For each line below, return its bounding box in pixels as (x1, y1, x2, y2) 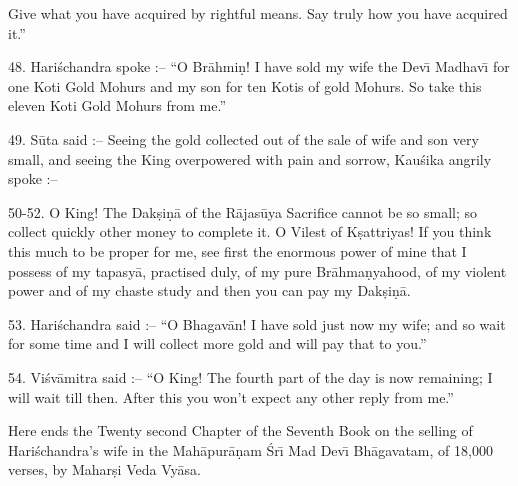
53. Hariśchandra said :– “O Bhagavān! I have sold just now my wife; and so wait (8, 313, 506, 334)
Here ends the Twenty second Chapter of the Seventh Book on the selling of (8, 420, 473, 441)
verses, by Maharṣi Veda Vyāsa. (8, 459, 201, 480)
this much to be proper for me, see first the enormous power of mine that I (8, 240, 467, 261)
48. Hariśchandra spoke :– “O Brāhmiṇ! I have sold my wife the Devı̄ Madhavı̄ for (8, 56, 510, 77)
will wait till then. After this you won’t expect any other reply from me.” (8, 386, 454, 407)
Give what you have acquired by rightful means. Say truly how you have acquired (8, 3, 508, 23)
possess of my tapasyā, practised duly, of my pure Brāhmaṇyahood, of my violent (8, 260, 507, 281)
